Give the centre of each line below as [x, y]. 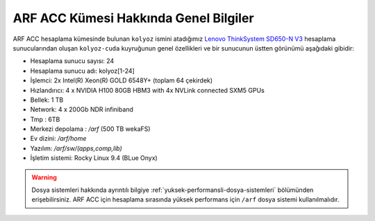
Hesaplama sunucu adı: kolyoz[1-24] [82, 71]
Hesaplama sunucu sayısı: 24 [72, 61]
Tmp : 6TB [45, 119]
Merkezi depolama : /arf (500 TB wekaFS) [90, 129]
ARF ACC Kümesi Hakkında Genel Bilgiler [133, 18]
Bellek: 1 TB [47, 100]
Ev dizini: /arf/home [58, 139]
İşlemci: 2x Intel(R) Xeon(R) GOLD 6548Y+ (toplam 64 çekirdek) [122, 80]
